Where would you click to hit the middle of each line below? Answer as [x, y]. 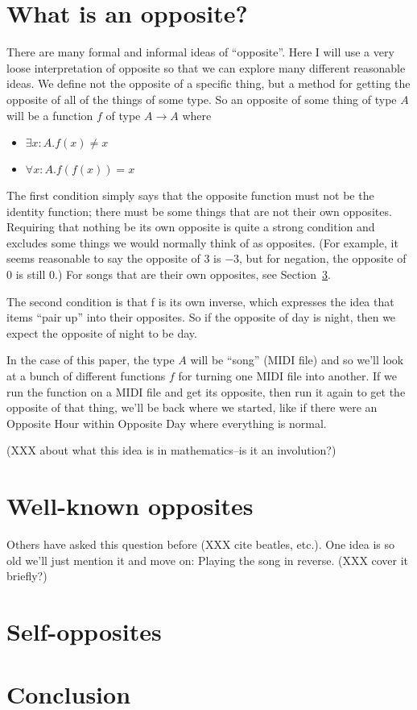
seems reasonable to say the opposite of [103, 258]
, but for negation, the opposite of [323, 258]
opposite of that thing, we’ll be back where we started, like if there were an [192, 407]
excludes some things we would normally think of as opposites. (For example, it [202, 242]
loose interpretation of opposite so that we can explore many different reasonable [206, 67]
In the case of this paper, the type [91, 360]
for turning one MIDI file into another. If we [287, 376]
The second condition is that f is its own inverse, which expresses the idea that [200, 301]
